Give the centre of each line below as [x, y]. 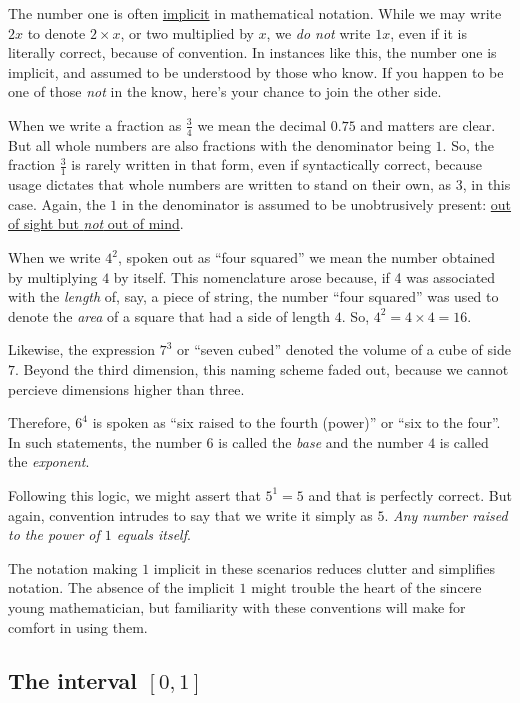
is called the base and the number [321, 441]
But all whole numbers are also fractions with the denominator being [219, 144]
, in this [486, 184]
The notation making [73, 567]
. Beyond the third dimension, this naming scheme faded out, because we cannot [262, 368]
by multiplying [53, 276]
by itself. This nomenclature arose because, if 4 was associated [304, 276]
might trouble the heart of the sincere [366, 587]
